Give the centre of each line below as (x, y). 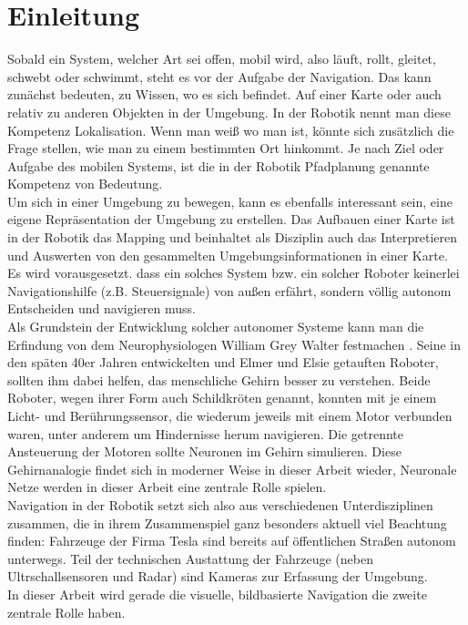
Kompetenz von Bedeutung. (85, 184)
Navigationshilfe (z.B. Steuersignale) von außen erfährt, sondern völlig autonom (229, 290)
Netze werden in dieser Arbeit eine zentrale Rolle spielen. (167, 487)
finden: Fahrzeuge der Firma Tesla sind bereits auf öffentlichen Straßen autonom (232, 541)
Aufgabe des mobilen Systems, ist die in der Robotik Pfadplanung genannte (219, 165)
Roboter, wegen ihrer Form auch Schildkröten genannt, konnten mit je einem (222, 398)
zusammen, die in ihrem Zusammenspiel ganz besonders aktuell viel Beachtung (227, 523)
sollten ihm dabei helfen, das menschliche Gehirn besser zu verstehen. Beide (219, 379)
